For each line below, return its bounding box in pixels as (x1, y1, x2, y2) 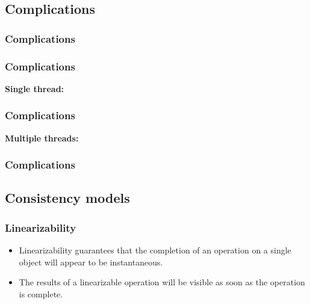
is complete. (19, 287, 63, 300)
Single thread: (5, 82, 64, 95)
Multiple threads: (5, 131, 79, 144)
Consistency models (5, 188, 130, 207)
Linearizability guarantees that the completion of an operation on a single (19, 244, 291, 256)
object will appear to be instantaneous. (19, 255, 163, 268)
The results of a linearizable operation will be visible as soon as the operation (19, 276, 305, 288)
